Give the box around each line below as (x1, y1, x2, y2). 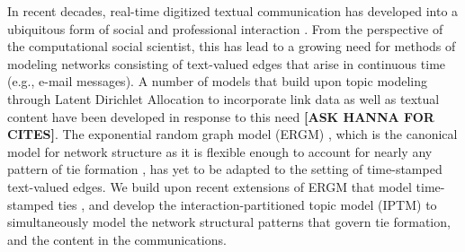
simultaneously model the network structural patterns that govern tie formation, (7, 213, 451, 231)
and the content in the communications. (7, 230, 227, 248)
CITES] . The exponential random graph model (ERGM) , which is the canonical (7, 125, 458, 143)
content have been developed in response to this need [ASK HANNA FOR (7, 107, 434, 126)
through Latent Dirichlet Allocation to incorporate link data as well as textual (7, 89, 440, 108)
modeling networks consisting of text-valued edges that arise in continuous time (7, 54, 446, 73)
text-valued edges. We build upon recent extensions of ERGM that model (7, 177, 412, 196)
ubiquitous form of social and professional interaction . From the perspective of (7, 19, 443, 38)
